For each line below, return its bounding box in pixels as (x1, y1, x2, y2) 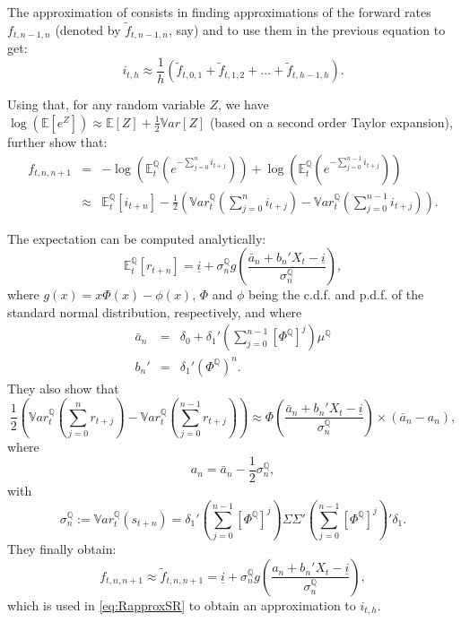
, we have (217, 95, 269, 114)
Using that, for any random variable (7, 95, 205, 114)
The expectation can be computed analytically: (7, 229, 266, 247)
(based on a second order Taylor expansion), (209, 112, 453, 131)
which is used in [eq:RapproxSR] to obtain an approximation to (7, 595, 356, 614)
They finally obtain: (7, 540, 117, 558)
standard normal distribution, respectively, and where (7, 302, 302, 321)
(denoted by (55, 20, 121, 39)
